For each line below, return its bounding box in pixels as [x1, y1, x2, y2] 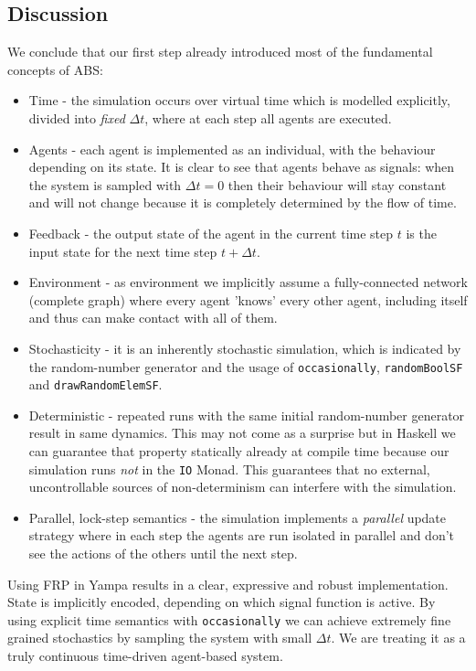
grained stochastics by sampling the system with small [7, 628, 312, 647]
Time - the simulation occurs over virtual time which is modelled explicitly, [28, 91, 450, 110]
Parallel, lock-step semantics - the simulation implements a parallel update [28, 507, 447, 527]
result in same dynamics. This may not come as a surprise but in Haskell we [28, 423, 456, 442]
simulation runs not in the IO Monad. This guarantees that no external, [28, 459, 430, 478]
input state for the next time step [28, 241, 217, 261]
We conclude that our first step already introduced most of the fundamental [7, 42, 433, 61]
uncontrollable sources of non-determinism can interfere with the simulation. [28, 477, 457, 496]
